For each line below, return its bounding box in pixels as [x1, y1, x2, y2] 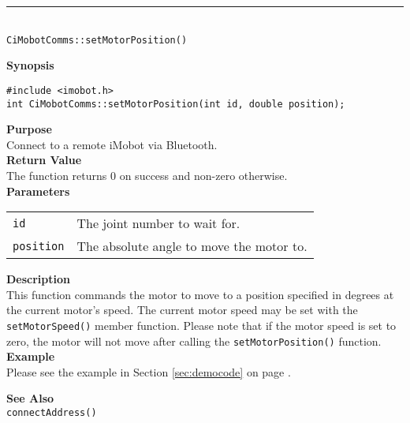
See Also [6, 390, 54, 406]
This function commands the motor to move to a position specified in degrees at [6, 286, 394, 302]
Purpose [6, 121, 52, 137]
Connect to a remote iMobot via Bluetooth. [6, 136, 218, 152]
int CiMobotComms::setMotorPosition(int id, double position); [6, 98, 345, 110]
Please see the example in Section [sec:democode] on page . [6, 363, 291, 380]
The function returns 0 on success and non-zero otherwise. [6, 167, 288, 183]
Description [6, 271, 71, 287]
